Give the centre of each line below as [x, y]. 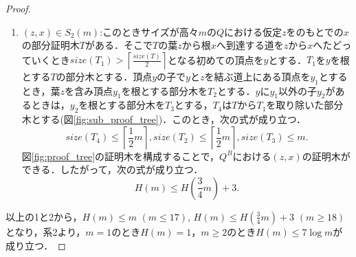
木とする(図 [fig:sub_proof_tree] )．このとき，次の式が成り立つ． [164, 119]
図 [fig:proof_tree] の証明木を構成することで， [121, 156]
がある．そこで [119, 45]
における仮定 [253, 31]
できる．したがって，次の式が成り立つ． [112, 169]
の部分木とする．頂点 [104, 76]
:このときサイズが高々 [149, 31]
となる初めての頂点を [215, 59]
